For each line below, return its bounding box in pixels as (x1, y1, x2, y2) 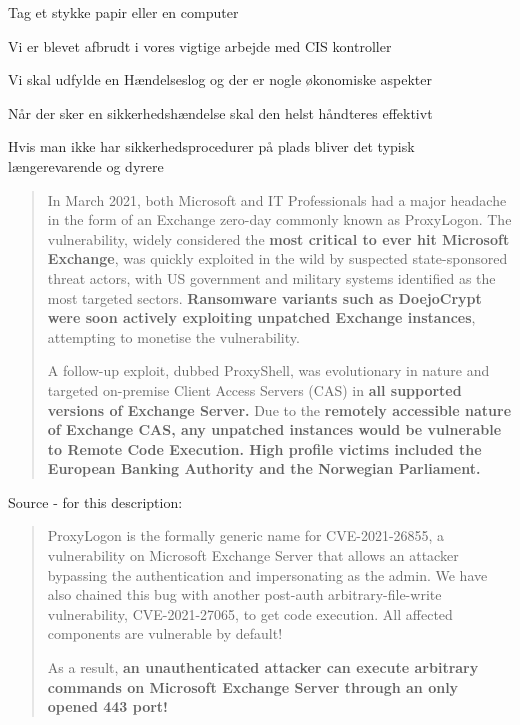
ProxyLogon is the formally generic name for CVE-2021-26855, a (47, 525, 445, 546)
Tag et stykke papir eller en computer (8, 2, 239, 22)
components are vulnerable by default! (47, 623, 283, 644)
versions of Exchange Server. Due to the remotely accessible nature (47, 399, 512, 420)
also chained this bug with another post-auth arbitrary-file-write (47, 584, 442, 605)
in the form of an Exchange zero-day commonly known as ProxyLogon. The (47, 209, 512, 230)
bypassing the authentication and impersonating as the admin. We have (47, 564, 488, 585)
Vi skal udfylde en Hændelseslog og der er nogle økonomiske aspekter (8, 69, 432, 90)
